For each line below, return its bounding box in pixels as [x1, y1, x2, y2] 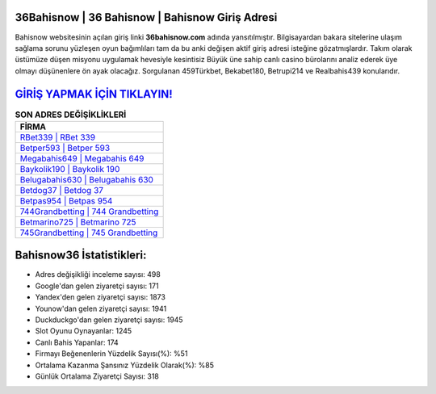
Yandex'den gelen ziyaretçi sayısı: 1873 [35, 292, 166, 302]
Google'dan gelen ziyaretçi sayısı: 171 [35, 281, 159, 291]
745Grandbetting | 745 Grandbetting [19, 227, 158, 238]
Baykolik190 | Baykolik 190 [19, 163, 120, 174]
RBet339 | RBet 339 [19, 132, 96, 143]
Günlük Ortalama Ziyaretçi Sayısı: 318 [35, 371, 159, 381]
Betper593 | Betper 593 [19, 142, 111, 153]
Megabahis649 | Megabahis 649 [19, 153, 145, 164]
